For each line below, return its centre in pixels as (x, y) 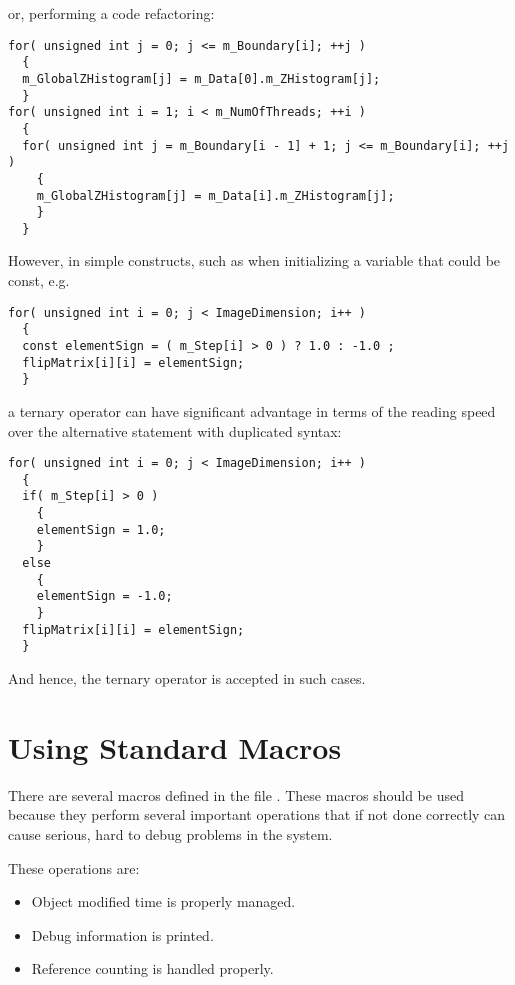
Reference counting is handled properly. (152, 968)
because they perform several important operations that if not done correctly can (257, 814)
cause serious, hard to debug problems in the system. (170, 833)
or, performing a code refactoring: (111, 13)
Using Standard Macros (175, 746)
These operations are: (74, 867)
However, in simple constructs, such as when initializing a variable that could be (254, 260)
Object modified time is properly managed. (163, 901)
